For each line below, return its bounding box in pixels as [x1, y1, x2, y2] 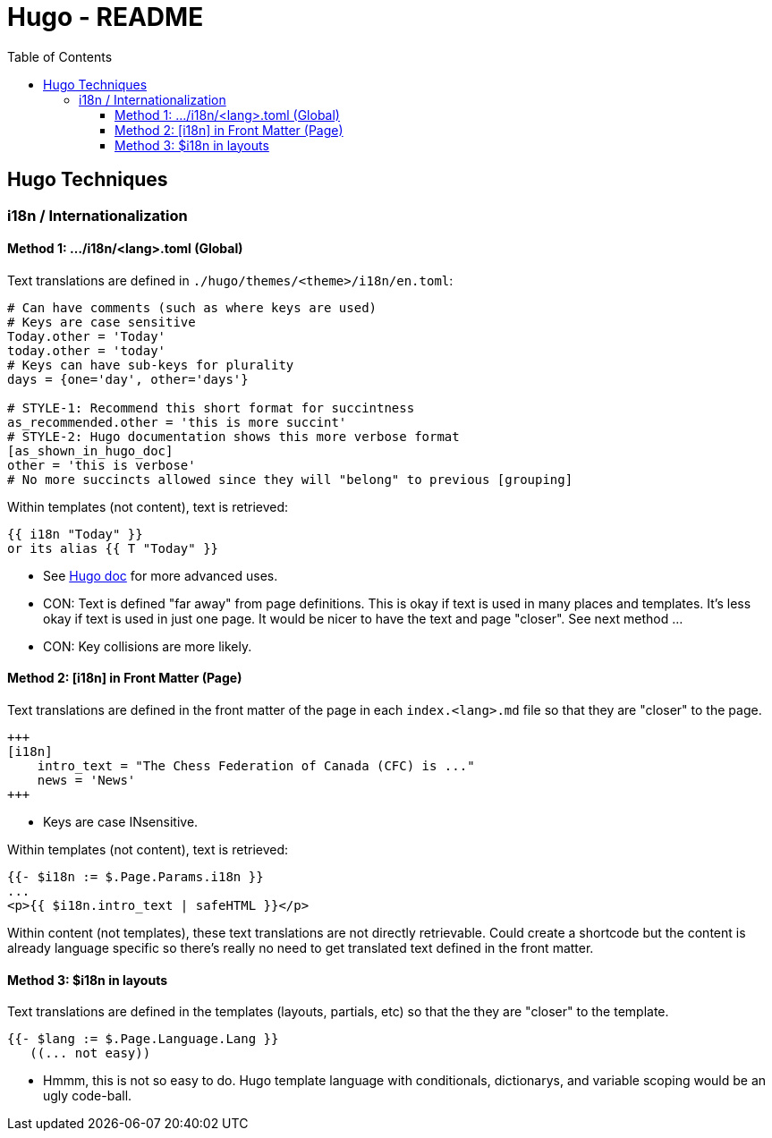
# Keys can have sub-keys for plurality [7, 357, 294, 372]
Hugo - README [7, 2, 204, 32]
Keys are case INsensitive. [43, 814, 199, 830]
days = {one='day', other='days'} [7, 371, 249, 386]
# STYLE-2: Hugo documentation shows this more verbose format [7, 429, 460, 444]
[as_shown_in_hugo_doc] [7, 443, 174, 458]
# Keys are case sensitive [7, 314, 196, 329]
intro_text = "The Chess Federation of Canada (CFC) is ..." [37, 759, 475, 774]
